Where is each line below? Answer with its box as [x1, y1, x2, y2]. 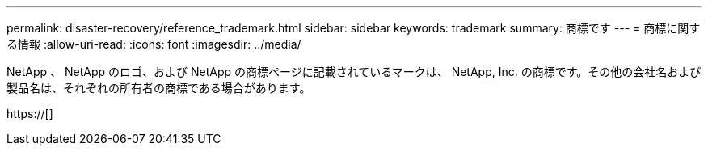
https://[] [6, 107, 53, 120]
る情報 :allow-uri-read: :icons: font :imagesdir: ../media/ [6, 37, 301, 51]
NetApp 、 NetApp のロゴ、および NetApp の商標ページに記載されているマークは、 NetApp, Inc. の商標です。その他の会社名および [6, 65, 702, 78]
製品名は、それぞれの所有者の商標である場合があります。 [6, 81, 311, 95]
